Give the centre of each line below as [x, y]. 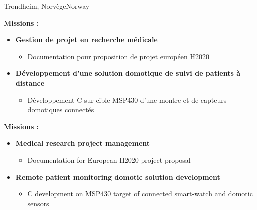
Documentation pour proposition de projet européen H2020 [118, 56]
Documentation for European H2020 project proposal [109, 159]
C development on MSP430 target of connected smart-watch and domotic [140, 193]
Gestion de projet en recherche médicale [87, 40]
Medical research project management [83, 143]
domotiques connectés [61, 109]
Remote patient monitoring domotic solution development [118, 176]
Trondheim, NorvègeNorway [47, 6]
